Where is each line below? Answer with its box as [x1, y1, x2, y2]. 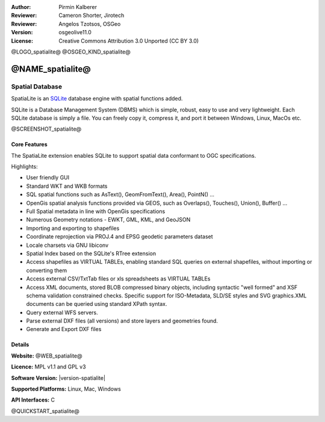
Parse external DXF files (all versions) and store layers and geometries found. [26, 317, 218, 324]
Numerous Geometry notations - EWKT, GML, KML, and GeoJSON [26, 216, 191, 223]
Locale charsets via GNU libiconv [26, 241, 109, 249]
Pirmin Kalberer [58, 4, 97, 10]
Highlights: [11, 163, 39, 170]
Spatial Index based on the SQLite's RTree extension [26, 250, 156, 257]
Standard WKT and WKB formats [26, 182, 108, 190]
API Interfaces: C [11, 396, 55, 403]
